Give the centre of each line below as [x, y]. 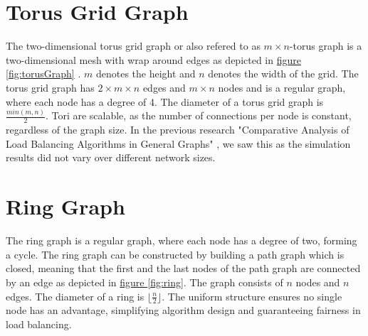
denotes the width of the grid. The [283, 74]
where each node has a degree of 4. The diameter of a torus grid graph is [165, 101]
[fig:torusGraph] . [43, 74]
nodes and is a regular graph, [282, 87]
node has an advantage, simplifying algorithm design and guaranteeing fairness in [183, 310]
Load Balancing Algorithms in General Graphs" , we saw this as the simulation [178, 143]
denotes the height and [146, 74]
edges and [164, 87]
